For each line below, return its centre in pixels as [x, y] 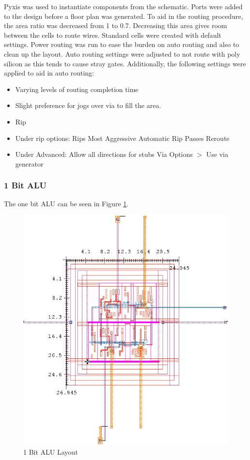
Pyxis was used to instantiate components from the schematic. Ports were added [123, 6]
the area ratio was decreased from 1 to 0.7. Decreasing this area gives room [116, 25]
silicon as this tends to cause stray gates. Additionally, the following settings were [125, 63]
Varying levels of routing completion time [77, 89]
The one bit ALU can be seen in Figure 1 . [66, 203]
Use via [217, 154]
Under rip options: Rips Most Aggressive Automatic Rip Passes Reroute [122, 138]
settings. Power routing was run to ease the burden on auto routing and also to [122, 44]
